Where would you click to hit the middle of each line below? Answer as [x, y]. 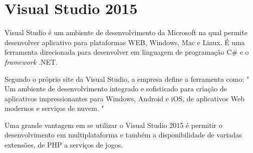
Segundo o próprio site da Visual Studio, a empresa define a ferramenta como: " [127, 79]
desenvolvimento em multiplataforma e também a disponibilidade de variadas [123, 135]
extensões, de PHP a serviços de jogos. [64, 145]
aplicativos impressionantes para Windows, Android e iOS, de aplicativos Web [124, 98]
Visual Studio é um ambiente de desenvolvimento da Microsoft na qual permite [126, 32]
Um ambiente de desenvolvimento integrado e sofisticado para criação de [116, 89]
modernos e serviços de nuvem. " [54, 108]
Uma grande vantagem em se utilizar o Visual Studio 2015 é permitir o [113, 125]
